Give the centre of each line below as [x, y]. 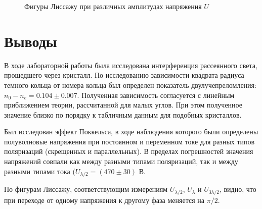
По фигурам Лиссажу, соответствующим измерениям [86, 189]
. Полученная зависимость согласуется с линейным [156, 95]
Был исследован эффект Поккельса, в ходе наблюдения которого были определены [131, 132]
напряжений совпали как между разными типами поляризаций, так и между [121, 161]
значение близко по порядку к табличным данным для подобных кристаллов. [123, 114]
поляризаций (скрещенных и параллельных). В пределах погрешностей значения [129, 151]
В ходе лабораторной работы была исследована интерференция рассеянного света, [131, 65]
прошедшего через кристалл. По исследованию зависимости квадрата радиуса [124, 75]
